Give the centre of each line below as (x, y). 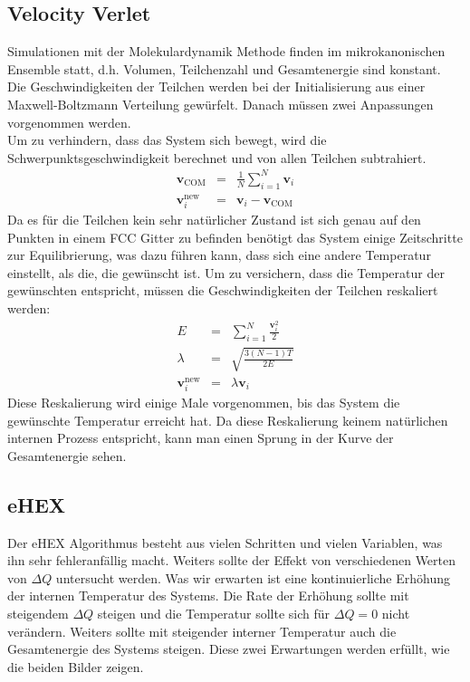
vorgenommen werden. (69, 122)
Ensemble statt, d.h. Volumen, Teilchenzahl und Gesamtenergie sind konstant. (224, 68)
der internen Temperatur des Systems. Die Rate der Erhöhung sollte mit (208, 596)
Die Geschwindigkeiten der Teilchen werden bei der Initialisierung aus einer (216, 86)
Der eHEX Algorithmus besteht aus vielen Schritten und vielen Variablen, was (225, 542)
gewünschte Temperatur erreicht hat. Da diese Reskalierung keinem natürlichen (228, 420)
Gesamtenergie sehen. (67, 455)
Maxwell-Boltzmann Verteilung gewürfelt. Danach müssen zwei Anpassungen (221, 104)
